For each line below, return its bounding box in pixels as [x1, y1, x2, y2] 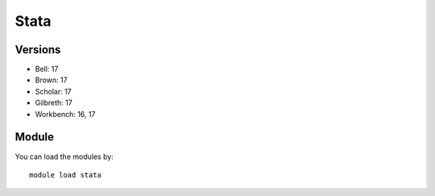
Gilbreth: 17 [35, 98, 72, 108]
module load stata [29, 170, 102, 179]
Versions [14, 43, 61, 56]
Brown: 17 [35, 75, 68, 85]
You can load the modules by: [14, 152, 114, 161]
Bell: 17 [35, 65, 59, 74]
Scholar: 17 [35, 86, 72, 96]
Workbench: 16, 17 [35, 109, 96, 119]
